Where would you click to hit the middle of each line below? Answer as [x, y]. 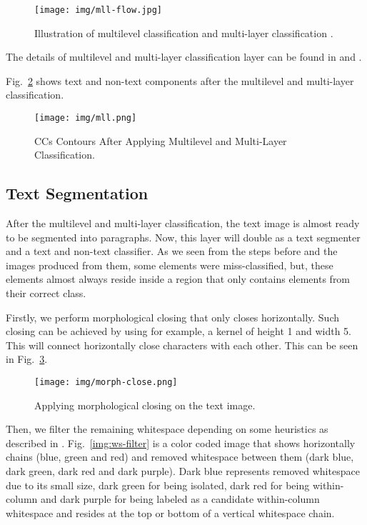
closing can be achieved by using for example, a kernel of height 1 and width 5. [179, 331]
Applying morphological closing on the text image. [145, 405]
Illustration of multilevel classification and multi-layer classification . [184, 32]
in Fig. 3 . [27, 359]
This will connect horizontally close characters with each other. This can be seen [182, 345]
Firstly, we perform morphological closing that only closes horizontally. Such [173, 317]
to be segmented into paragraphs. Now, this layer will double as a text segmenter [183, 237]
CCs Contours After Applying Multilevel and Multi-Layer [161, 140]
